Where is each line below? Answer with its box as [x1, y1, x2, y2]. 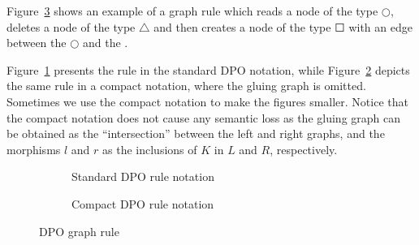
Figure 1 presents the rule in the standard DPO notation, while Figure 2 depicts [6, 61, 410, 78]
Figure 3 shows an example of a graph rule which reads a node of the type [6, 2, 378, 19]
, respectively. [270, 140, 338, 157]
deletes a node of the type [6, 18, 136, 35]
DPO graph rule [39, 222, 119, 239]
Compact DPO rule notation [71, 195, 214, 212]
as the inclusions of [102, 140, 197, 157]
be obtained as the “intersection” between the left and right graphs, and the [6, 125, 385, 142]
